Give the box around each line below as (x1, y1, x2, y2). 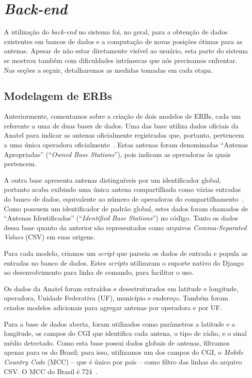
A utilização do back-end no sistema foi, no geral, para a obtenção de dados (4, 27, 228, 37)
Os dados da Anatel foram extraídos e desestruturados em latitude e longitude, (4, 283, 239, 293)
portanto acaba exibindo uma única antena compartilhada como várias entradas (4, 184, 241, 194)
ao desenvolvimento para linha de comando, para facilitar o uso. (4, 267, 194, 277)
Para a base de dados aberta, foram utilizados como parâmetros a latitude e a (4, 318, 236, 329)
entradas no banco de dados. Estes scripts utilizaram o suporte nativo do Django (4, 257, 244, 268)
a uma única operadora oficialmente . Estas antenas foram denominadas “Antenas (4, 140, 248, 150)
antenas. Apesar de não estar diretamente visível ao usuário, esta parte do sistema (4, 46, 248, 56)
